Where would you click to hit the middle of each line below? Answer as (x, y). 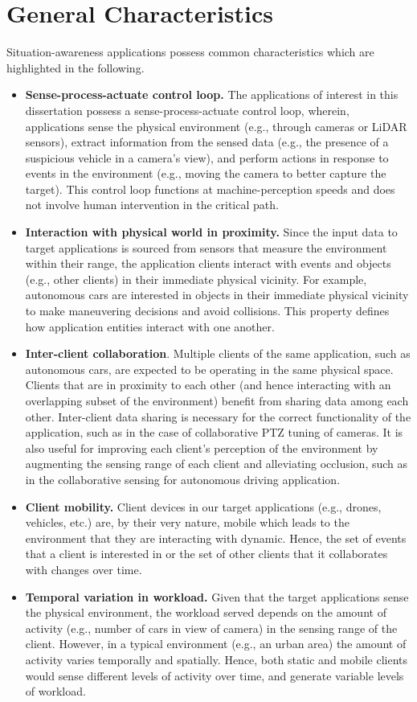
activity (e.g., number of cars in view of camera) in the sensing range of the (211, 628)
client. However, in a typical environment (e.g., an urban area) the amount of (216, 644)
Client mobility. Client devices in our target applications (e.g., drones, (203, 506)
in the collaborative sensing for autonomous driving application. (183, 479)
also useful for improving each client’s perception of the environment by (202, 447)
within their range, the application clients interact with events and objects (208, 263)
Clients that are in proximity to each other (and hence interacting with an (208, 385)
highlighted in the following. (76, 67)
